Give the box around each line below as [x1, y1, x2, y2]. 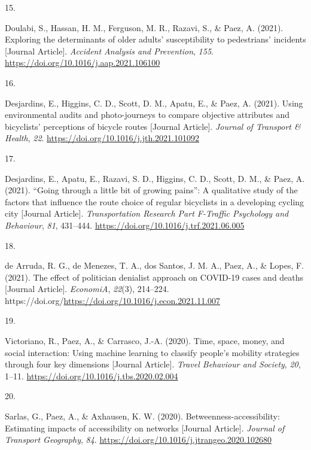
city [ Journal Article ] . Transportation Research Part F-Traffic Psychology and [5, 207, 289, 220]
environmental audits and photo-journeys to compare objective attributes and [5, 108, 290, 121]
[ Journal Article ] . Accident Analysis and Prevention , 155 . [5, 44, 214, 57]
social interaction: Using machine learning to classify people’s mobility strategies [5, 346, 300, 358]
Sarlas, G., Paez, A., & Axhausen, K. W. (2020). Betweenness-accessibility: [5, 410, 280, 422]
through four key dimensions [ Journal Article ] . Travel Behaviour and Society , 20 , [5, 358, 301, 370]
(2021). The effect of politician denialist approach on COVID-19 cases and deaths [5, 270, 304, 283]
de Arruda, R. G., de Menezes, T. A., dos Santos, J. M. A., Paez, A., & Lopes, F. [5, 259, 304, 272]
